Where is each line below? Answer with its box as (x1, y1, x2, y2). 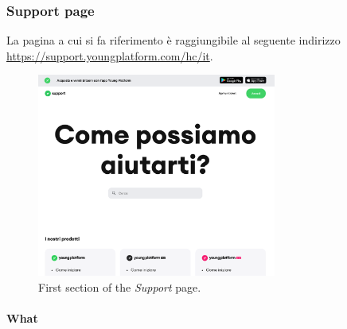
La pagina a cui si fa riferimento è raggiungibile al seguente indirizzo (6, 32, 341, 48)
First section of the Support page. (38, 278, 201, 295)
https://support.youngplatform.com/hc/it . (6, 47, 213, 64)
